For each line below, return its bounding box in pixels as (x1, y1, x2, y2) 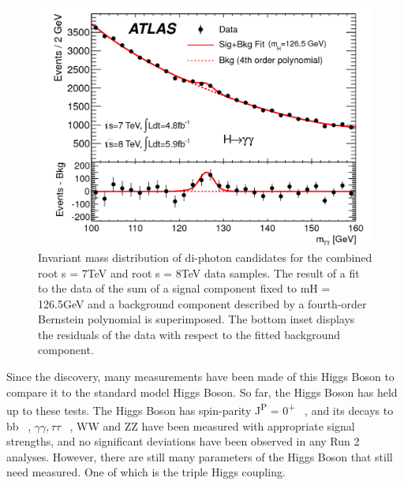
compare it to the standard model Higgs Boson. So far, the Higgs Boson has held (6, 383, 398, 400)
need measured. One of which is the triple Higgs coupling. (6, 464, 286, 480)
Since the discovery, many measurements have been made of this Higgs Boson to (6, 368, 395, 385)
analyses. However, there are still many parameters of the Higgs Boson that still (6, 448, 393, 464)
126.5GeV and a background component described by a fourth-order (38, 295, 367, 312)
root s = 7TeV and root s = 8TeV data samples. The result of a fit (38, 264, 360, 281)
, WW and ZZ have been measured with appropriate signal (69, 417, 355, 434)
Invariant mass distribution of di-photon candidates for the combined (38, 248, 372, 265)
